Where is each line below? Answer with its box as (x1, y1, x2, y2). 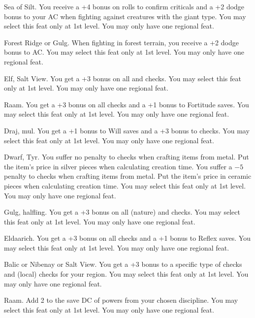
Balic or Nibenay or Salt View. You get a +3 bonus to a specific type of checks (4, 259, 242, 269)
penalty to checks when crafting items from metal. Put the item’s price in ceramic (4, 171, 252, 181)
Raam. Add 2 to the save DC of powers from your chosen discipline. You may (4, 295, 238, 305)
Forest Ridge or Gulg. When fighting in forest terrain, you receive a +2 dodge (4, 37, 239, 47)
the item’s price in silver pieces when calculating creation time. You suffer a (4, 161, 232, 171)
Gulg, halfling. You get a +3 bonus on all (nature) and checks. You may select (4, 207, 240, 217)
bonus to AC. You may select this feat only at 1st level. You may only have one (4, 47, 244, 57)
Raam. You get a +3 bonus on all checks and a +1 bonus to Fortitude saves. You (4, 99, 249, 109)
